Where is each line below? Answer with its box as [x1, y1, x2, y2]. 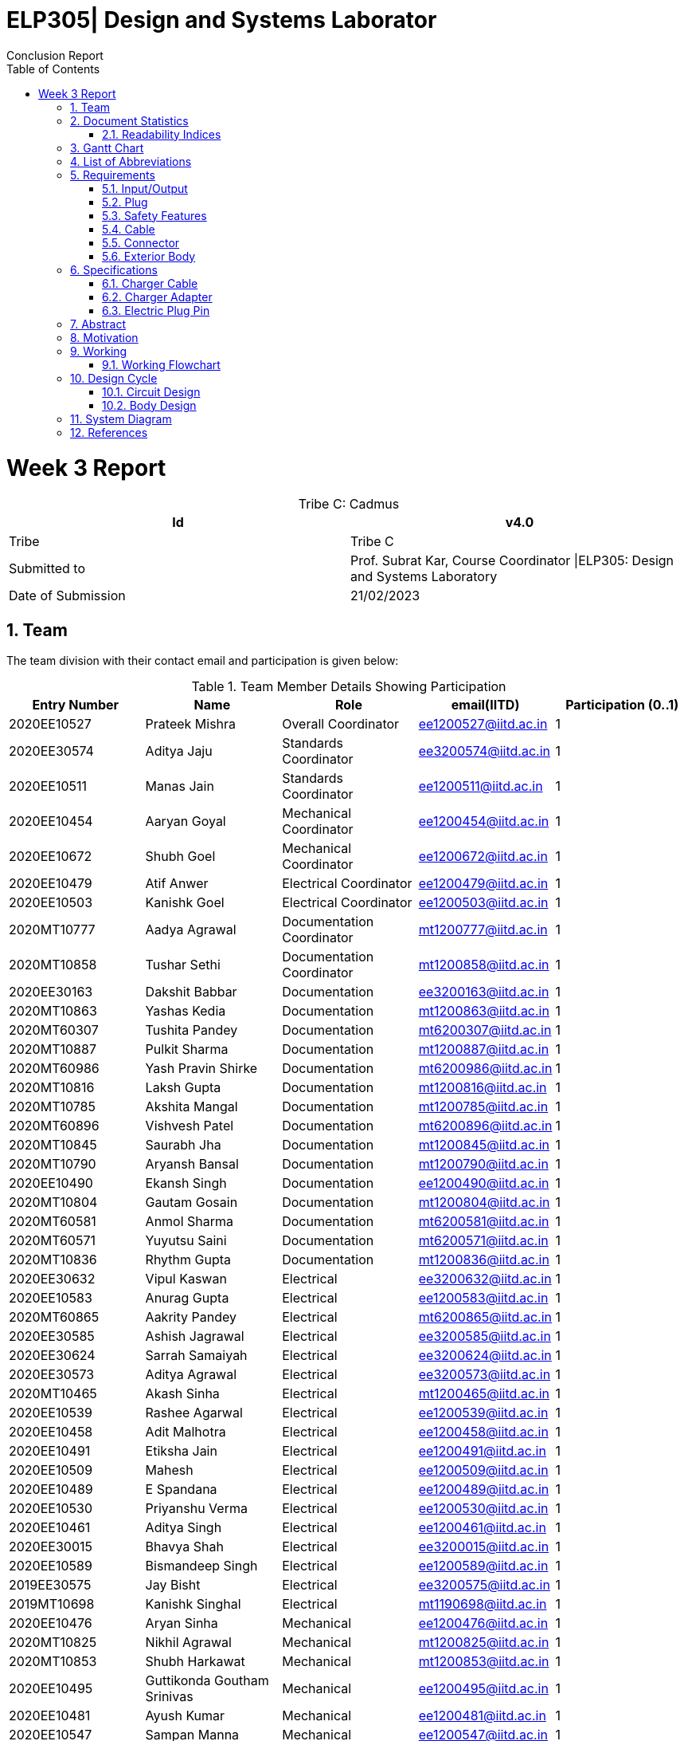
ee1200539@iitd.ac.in [418, 1405, 549, 1421]
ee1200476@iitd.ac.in [418, 1615, 549, 1632]
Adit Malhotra [145, 1424, 226, 1440]
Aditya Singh [145, 1519, 222, 1536]
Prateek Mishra [145, 716, 236, 733]
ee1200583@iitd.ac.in [418, 1290, 549, 1307]
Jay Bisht [145, 1577, 201, 1594]
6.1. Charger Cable [102, 276, 198, 290]
